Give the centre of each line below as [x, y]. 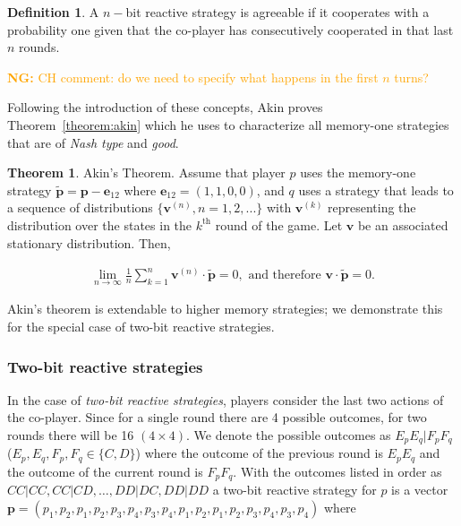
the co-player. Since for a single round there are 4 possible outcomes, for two [217, 417]
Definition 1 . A [53, 12]
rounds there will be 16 [71, 434]
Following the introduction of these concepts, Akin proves [165, 107]
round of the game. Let [279, 224]
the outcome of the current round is [105, 471]
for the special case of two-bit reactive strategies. [141, 326]
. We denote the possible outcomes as [289, 434]
